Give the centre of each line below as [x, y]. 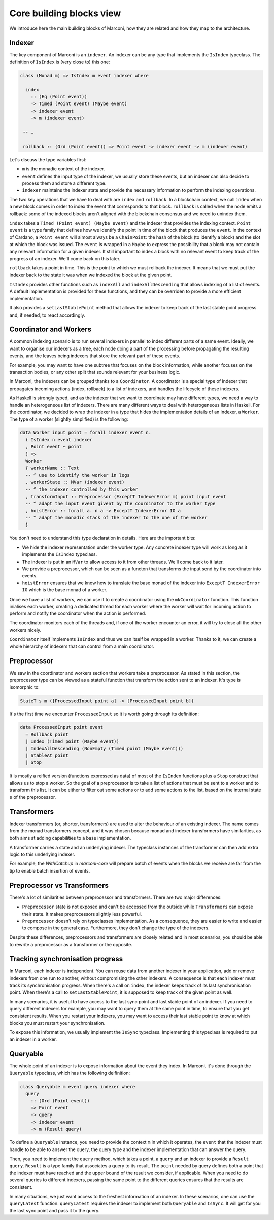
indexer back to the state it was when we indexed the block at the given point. [91, 275]
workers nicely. [25, 630]
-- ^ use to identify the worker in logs [78, 475]
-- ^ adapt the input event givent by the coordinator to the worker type [121, 504]
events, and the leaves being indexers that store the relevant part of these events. [95, 356]
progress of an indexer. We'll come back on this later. [65, 258]
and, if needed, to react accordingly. [47, 315]
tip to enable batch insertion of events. [50, 870]
